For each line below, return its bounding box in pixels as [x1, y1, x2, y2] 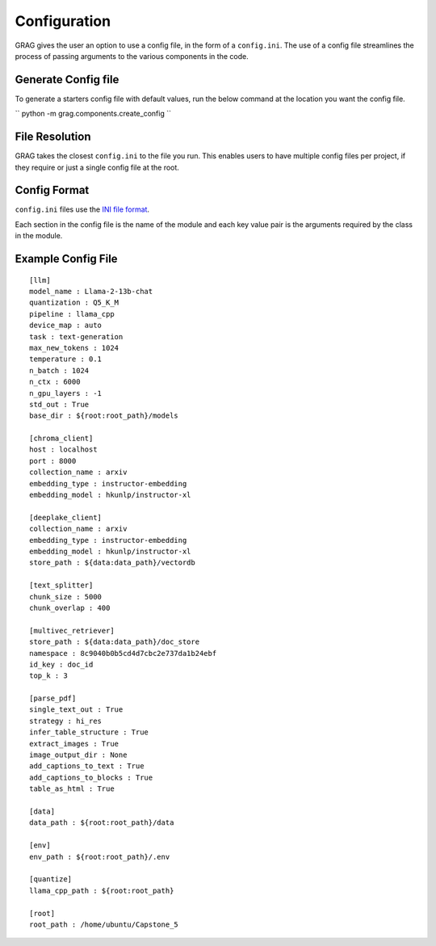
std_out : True [29, 400, 90, 409]
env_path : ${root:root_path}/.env [29, 852, 170, 861]
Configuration [15, 12, 111, 30]
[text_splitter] [29, 581, 94, 590]
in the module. [15, 231, 63, 241]
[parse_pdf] [29, 694, 77, 703]
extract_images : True [29, 739, 119, 748]
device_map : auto [29, 321, 103, 330]
